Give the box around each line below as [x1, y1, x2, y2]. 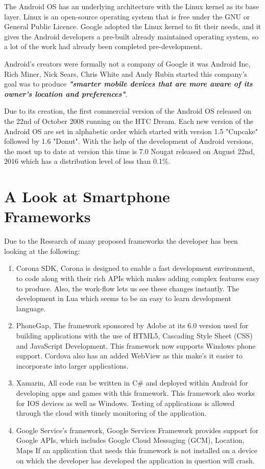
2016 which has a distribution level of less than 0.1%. [4, 156, 171, 166]
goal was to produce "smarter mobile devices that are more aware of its [4, 78, 253, 89]
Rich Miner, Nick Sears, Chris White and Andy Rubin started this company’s [4, 68, 247, 79]
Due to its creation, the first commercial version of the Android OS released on [4, 105, 252, 116]
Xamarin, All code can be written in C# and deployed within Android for [16, 377, 248, 388]
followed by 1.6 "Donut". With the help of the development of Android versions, [4, 136, 254, 146]
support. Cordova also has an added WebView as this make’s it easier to [16, 350, 243, 361]
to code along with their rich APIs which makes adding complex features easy [16, 273, 260, 283]
